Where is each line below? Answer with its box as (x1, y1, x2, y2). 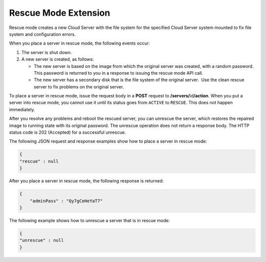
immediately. (9, 106, 35, 113)
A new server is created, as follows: (21, 57, 94, 62)
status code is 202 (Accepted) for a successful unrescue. (9, 129, 126, 135)
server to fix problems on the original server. (33, 84, 124, 89)
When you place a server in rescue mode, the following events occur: (9, 40, 150, 46)
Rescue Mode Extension (9, 7, 110, 18)
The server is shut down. (21, 49, 72, 55)
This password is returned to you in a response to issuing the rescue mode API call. (33, 70, 203, 76)
